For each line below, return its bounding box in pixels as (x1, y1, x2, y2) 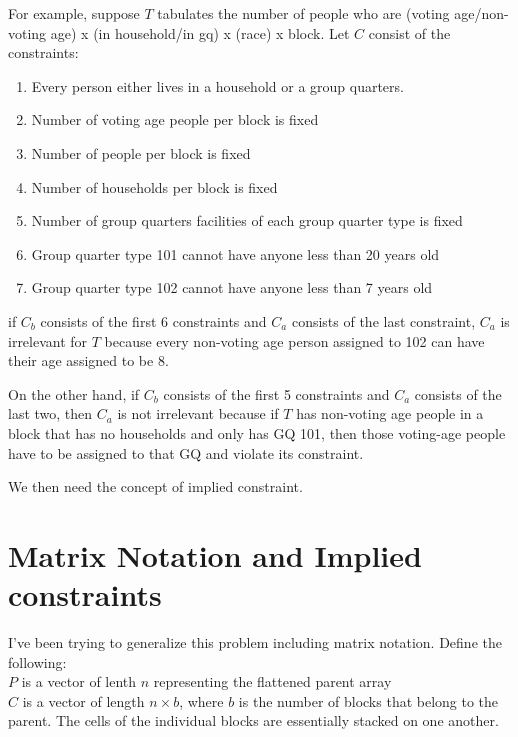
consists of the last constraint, (291, 310, 476, 331)
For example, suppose (8, 3, 140, 23)
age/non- (454, 3, 509, 23)
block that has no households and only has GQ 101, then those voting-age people (8, 422, 506, 443)
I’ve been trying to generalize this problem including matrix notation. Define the (8, 632, 502, 652)
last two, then (8, 403, 93, 424)
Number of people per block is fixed (31, 142, 251, 163)
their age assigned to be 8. (8, 350, 169, 371)
